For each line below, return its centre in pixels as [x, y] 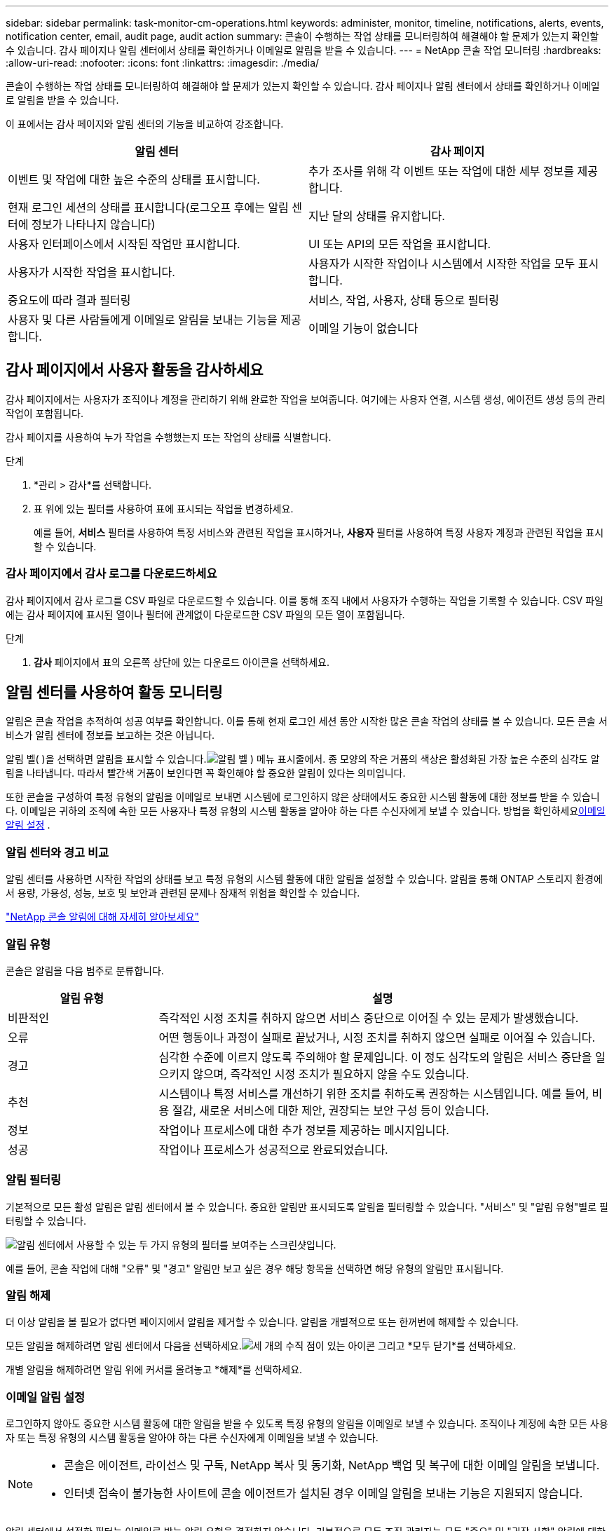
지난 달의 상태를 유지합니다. [377, 216]
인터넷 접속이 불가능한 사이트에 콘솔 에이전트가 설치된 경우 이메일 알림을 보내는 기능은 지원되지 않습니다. [323, 1493]
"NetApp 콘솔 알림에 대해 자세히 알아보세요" [103, 917]
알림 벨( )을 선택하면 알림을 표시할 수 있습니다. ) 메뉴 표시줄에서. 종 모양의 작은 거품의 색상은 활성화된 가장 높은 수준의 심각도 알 [303, 759]
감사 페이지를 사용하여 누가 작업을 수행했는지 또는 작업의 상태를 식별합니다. [169, 437]
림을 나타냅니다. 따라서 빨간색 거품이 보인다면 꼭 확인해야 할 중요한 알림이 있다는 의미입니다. [206, 773]
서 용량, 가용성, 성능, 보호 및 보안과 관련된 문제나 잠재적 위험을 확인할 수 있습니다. [183, 893]
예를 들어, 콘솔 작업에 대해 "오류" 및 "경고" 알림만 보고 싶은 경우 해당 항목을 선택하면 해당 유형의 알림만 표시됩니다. [255, 1268]
